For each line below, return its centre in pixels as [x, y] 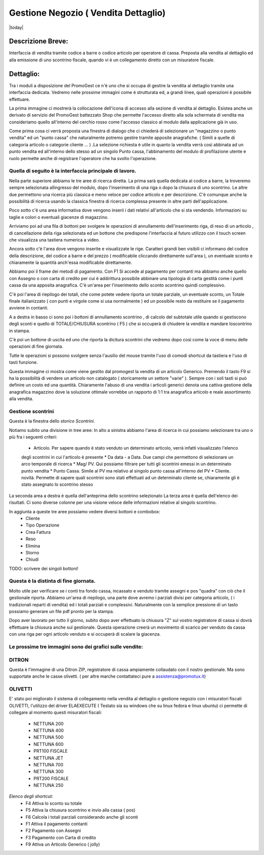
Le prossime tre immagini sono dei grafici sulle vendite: [76, 646]
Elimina [33, 546]
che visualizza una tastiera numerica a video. [55, 239]
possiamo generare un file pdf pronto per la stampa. [62, 611]
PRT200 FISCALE [51, 778]
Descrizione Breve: [39, 41]
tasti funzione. [23, 362]
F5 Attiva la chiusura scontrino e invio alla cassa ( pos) [80, 810]
